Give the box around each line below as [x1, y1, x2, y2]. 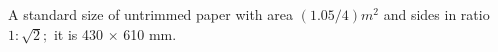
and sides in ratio [383, 4, 490, 24]
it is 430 [53, 23, 103, 44]
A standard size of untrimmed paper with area [8, 4, 293, 24]
